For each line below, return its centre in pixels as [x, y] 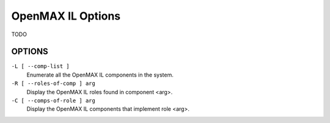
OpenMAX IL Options [66, 16]
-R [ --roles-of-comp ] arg [53, 84]
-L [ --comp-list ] [40, 66]
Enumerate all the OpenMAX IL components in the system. [100, 75]
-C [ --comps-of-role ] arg [53, 101]
